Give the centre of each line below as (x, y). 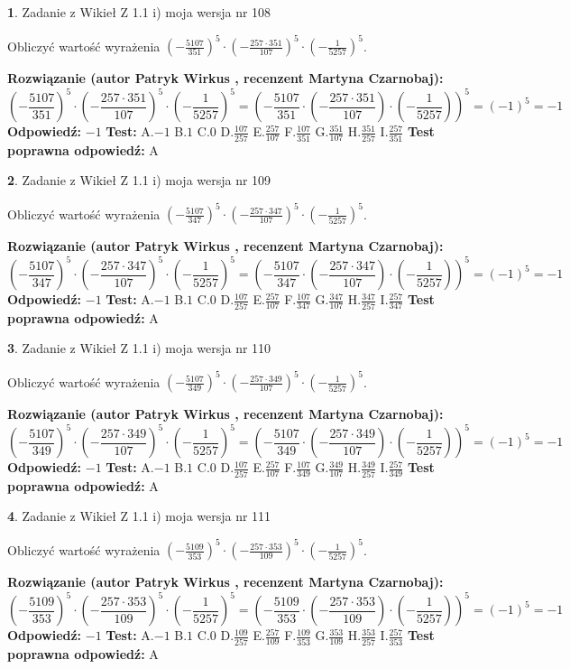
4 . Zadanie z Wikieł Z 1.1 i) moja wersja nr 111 (139, 516)
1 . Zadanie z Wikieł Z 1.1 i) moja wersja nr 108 (139, 12)
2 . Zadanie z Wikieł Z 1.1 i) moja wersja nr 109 (139, 180)
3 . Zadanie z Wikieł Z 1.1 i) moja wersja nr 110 (139, 348)
